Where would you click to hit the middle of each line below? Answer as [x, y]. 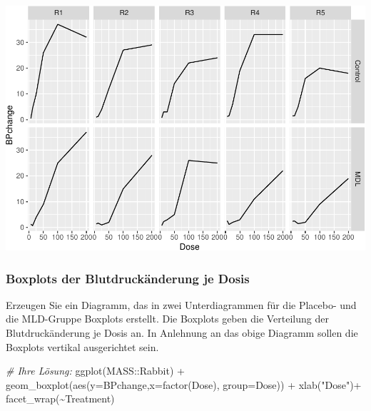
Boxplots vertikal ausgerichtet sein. [82, 346]
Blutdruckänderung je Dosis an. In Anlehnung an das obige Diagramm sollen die [182, 333]
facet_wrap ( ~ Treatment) [60, 399]
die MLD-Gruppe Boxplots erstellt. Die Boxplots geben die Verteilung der [167, 319]
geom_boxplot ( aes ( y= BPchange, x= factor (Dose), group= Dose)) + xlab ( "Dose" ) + [184, 384]
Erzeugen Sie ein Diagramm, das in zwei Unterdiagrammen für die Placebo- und [181, 304]
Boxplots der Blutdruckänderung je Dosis [128, 278]
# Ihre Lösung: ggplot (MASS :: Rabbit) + [95, 371]
